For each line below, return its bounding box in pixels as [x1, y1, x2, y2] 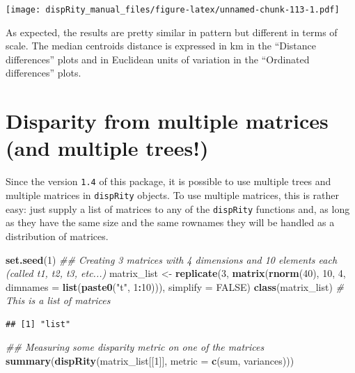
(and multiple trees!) [6, 134, 209, 162]
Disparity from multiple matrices [6, 106, 329, 135]
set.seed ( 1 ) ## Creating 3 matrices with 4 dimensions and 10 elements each [6, 252, 338, 267]
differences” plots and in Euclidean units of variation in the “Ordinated [6, 51, 310, 66]
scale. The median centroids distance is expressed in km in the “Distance [6, 38, 317, 53]
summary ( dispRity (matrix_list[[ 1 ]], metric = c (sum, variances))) [6, 354, 294, 368]
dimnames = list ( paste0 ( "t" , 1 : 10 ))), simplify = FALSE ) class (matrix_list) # [6, 279, 345, 294]
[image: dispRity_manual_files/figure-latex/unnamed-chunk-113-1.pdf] [6, 5, 340, 15]
